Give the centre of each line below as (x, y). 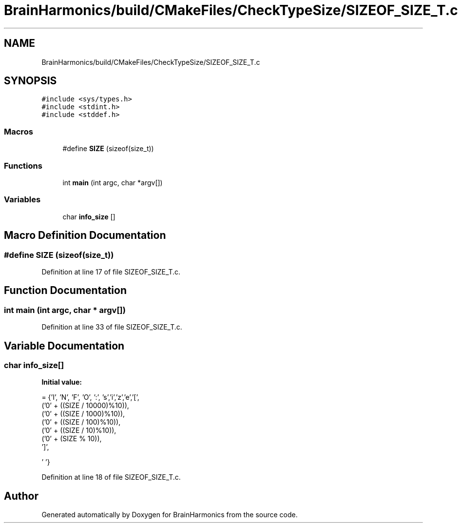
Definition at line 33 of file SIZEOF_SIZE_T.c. (112, 327)
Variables (22, 200)
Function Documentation (65, 291)
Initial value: (62, 382)
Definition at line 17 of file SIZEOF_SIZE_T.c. (111, 272)
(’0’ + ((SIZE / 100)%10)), (81, 422)
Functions (23, 166)
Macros (19, 131)
